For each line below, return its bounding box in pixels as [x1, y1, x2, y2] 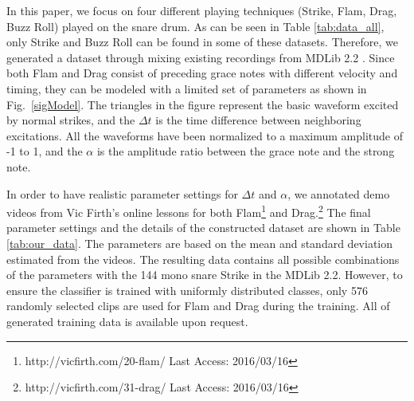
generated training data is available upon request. [6, 313, 248, 329]
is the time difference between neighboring [155, 112, 361, 128]
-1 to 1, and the [6, 143, 83, 159]
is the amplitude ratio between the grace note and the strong [96, 143, 395, 159]
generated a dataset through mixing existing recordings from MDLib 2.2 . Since [6, 49, 395, 65]
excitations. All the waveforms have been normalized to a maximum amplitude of [6, 127, 403, 143]
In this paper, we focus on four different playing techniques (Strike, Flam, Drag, [6, 2, 397, 18]
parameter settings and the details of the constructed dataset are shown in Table [6, 219, 400, 236]
